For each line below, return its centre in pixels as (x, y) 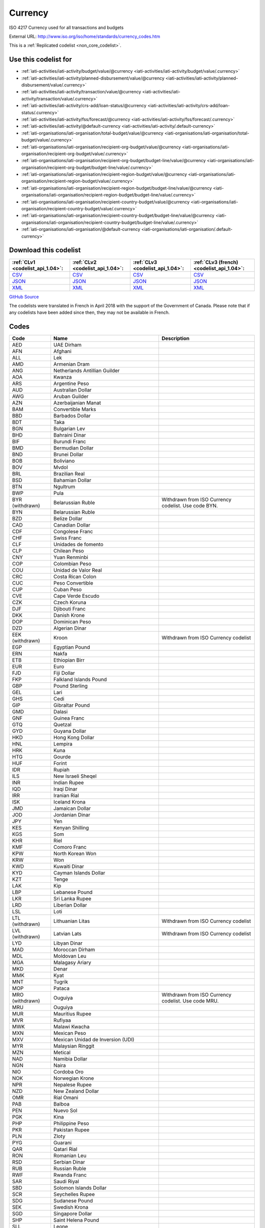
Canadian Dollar (72, 525)
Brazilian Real (69, 474)
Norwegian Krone (74, 1078)
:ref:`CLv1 (24, 262)
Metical (62, 1053)
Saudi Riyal (66, 1181)
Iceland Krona (69, 802)
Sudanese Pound (73, 1201)
